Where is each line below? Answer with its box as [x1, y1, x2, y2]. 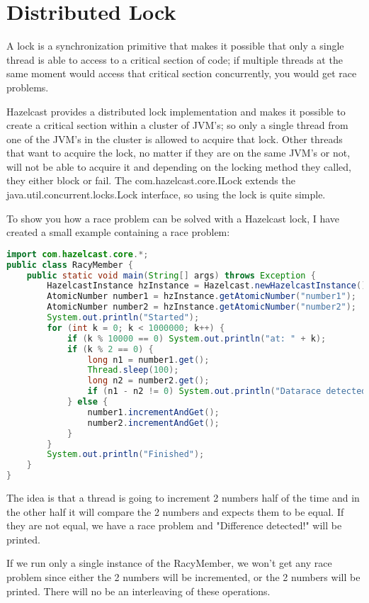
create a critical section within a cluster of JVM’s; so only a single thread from [6, 118, 348, 133]
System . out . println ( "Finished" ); [47, 449, 205, 460]
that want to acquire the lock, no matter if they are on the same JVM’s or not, [6, 145, 351, 160]
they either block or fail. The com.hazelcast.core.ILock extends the [6, 173, 295, 188]
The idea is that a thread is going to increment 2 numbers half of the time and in [6, 490, 360, 505]
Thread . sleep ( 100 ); [87, 365, 179, 376]
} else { [67, 397, 108, 407]
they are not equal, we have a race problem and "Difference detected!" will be [6, 518, 342, 533]
